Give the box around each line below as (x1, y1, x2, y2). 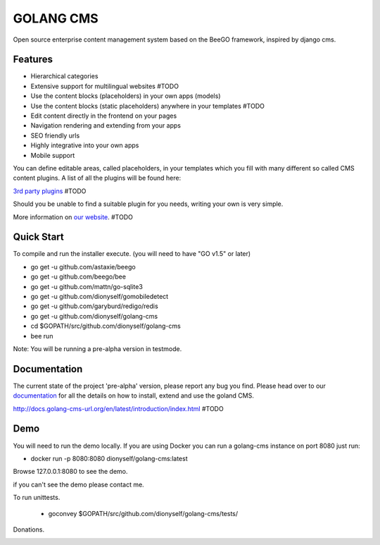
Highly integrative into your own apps (30, 141, 139, 149)
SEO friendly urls (30, 131, 80, 140)
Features (13, 54, 53, 66)
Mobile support (30, 151, 75, 159)
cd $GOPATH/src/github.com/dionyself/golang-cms (30, 322, 181, 331)
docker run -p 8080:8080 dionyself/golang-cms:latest (30, 454, 188, 463)
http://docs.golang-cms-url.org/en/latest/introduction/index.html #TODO (13, 404, 224, 412)
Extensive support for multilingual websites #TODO (30, 82, 179, 90)
